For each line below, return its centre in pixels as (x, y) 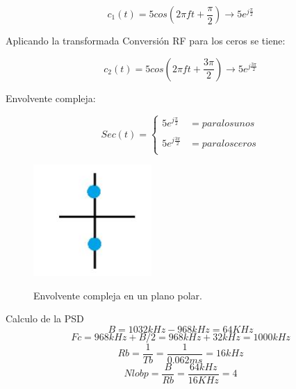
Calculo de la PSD (45, 318)
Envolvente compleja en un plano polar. (118, 295)
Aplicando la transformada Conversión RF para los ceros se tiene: (146, 40)
